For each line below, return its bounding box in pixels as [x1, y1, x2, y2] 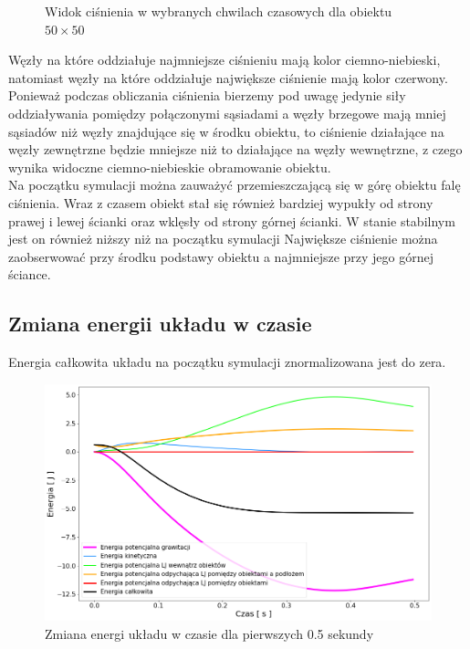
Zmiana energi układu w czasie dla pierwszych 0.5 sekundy [45, 623, 374, 643]
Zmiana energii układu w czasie [8, 309, 312, 338]
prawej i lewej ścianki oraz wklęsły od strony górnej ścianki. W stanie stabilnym [8, 211, 455, 230]
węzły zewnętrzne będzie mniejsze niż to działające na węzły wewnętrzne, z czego [8, 140, 463, 159]
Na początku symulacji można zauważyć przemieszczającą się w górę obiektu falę [8, 175, 461, 194]
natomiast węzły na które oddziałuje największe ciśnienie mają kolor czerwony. [8, 68, 448, 87]
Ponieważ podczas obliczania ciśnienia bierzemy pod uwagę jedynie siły [8, 86, 406, 105]
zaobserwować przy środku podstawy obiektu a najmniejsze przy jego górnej [8, 246, 434, 266]
